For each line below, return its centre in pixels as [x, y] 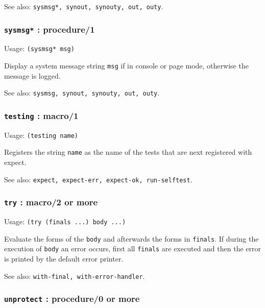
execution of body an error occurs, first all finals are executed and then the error [132, 248]
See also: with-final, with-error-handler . [75, 276]
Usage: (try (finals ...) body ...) [65, 221]
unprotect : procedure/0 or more [72, 299]
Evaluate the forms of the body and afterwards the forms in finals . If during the [131, 238]
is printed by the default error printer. [64, 259]
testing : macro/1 [41, 115]
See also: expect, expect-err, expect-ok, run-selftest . [98, 179]
